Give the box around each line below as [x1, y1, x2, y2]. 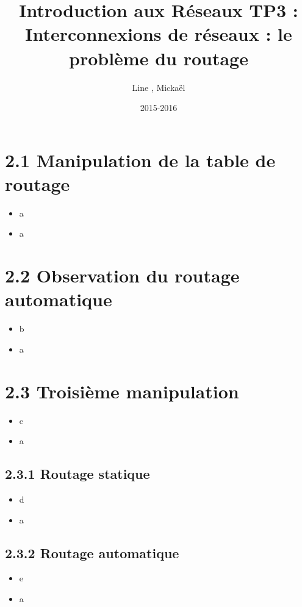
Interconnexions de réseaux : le [25, 21, 292, 46]
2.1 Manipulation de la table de [5, 147, 276, 172]
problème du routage [69, 45, 248, 70]
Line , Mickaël [132, 81, 185, 93]
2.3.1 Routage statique [5, 464, 150, 483]
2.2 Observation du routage [5, 263, 240, 288]
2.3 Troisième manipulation [5, 378, 239, 403]
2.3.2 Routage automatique [5, 543, 179, 562]
